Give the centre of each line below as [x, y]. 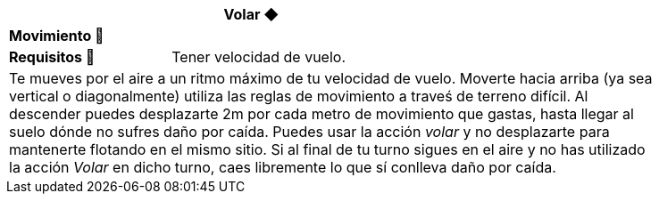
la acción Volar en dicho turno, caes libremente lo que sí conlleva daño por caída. [283, 167]
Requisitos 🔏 [52, 57]
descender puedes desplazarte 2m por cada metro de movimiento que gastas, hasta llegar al [321, 114]
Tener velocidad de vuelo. [259, 57]
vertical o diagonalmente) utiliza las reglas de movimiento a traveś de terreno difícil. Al [299, 96]
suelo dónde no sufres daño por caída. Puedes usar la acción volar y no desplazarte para [309, 132]
